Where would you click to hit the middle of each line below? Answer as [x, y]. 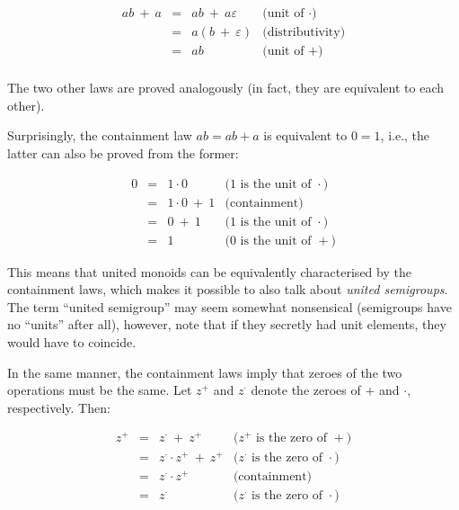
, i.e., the [405, 135]
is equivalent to [305, 135]
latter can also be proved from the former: [123, 152]
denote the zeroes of [306, 390]
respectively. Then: [59, 407]
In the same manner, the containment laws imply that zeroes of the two [205, 372]
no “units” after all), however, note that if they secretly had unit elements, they [227, 324]
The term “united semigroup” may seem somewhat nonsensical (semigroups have [229, 306]
